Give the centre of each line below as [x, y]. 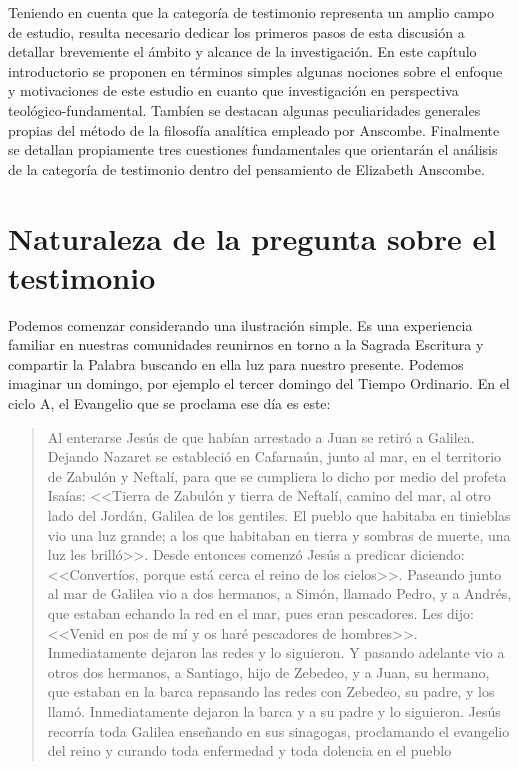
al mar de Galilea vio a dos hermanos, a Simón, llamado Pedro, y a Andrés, [279, 593]
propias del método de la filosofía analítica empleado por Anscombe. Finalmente [254, 129]
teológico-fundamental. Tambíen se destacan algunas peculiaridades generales [244, 109]
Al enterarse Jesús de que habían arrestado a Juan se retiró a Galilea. [261, 436]
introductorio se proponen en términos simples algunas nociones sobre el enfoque [255, 70]
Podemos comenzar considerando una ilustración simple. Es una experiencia [240, 324]
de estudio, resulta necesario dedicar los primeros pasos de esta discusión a [236, 31]
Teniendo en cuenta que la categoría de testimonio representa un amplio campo [251, 12]
